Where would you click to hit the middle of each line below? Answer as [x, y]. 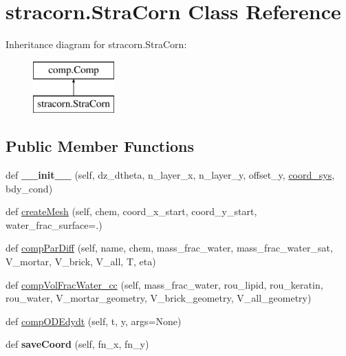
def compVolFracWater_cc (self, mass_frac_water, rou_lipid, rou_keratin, [164, 284]
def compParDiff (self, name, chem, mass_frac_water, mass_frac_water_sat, [169, 248]
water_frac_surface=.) [54, 224]
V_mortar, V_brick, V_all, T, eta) [81, 262]
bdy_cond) [29, 188]
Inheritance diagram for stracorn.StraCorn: [96, 44]
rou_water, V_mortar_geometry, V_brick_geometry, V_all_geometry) [159, 298]
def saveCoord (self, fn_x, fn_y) [77, 344]
